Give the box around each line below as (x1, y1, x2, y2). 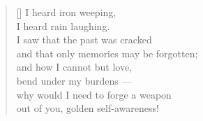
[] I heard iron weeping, (16, 5, 116, 19)
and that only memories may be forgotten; (16, 45, 198, 60)
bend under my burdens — (16, 73, 132, 87)
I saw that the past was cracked (16, 32, 152, 47)
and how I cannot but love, (16, 59, 133, 74)
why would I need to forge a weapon (16, 87, 172, 101)
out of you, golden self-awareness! (16, 101, 159, 115)
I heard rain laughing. (16, 18, 110, 33)
